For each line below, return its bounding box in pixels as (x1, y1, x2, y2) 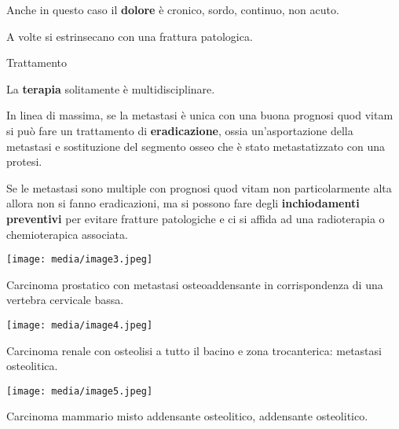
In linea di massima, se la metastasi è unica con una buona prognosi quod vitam (6, 107, 394, 123)
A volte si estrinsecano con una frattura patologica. (6, 27, 253, 44)
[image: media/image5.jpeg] (6, 385, 153, 397)
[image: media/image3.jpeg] (6, 254, 153, 266)
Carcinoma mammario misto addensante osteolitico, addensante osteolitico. (6, 408, 368, 424)
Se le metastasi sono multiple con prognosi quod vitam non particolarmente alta (6, 179, 392, 196)
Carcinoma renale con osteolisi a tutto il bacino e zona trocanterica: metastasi (6, 342, 382, 358)
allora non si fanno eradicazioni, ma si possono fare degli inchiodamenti (6, 195, 360, 211)
